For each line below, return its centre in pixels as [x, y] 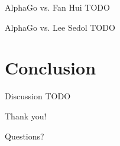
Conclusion [51, 68]
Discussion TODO [38, 96]
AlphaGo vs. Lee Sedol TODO [60, 27]
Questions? [25, 136]
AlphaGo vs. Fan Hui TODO [57, 7]
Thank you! [26, 116]
